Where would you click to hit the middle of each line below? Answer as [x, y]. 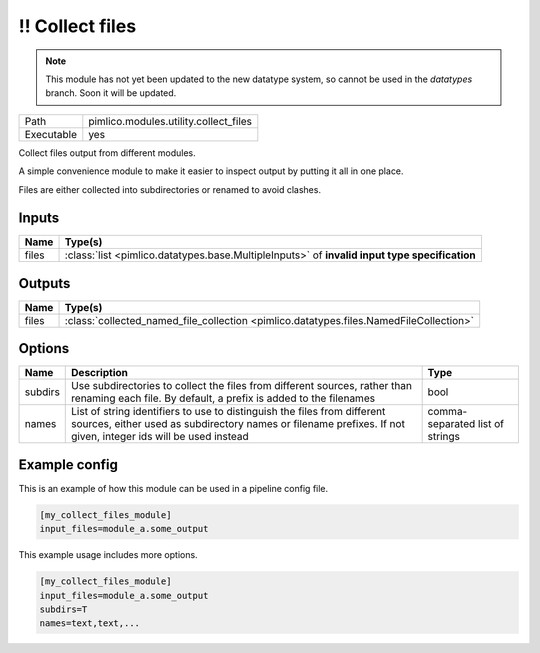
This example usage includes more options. [108, 555]
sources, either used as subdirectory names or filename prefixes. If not [238, 424]
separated [451, 424]
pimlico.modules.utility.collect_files [170, 121]
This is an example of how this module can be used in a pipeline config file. [173, 488]
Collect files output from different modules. [107, 152]
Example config [68, 464]
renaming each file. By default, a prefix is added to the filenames [223, 398]
